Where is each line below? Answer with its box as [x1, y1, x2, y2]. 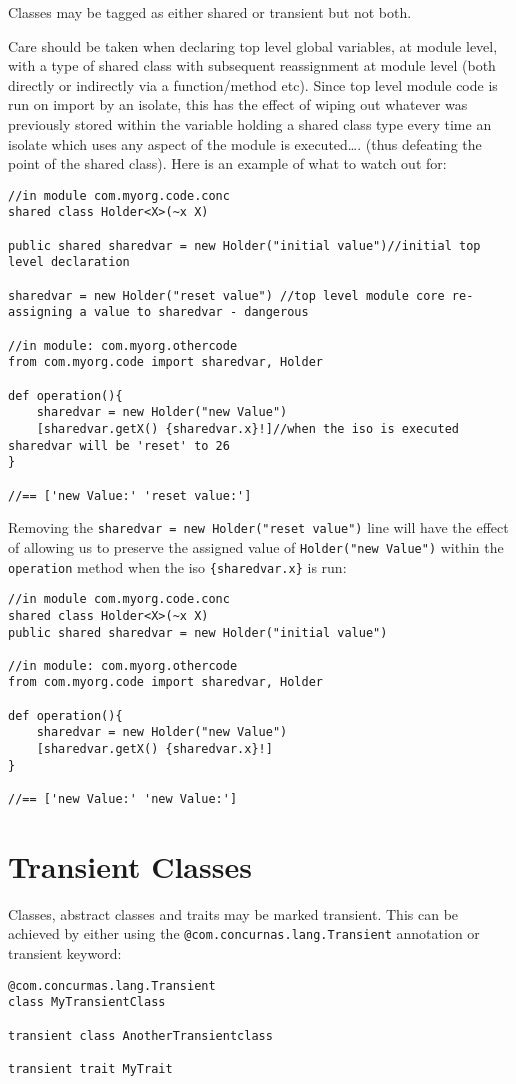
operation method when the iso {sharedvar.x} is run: [8, 556, 347, 577]
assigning [8, 305, 73, 320]
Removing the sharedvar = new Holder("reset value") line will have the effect [8, 517, 509, 538]
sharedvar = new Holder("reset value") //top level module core [8, 288, 445, 303]
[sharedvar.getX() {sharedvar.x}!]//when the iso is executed [36, 421, 460, 436]
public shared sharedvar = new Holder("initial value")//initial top [8, 238, 481, 253]
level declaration [8, 255, 130, 270]
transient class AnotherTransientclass [8, 1028, 273, 1043]
